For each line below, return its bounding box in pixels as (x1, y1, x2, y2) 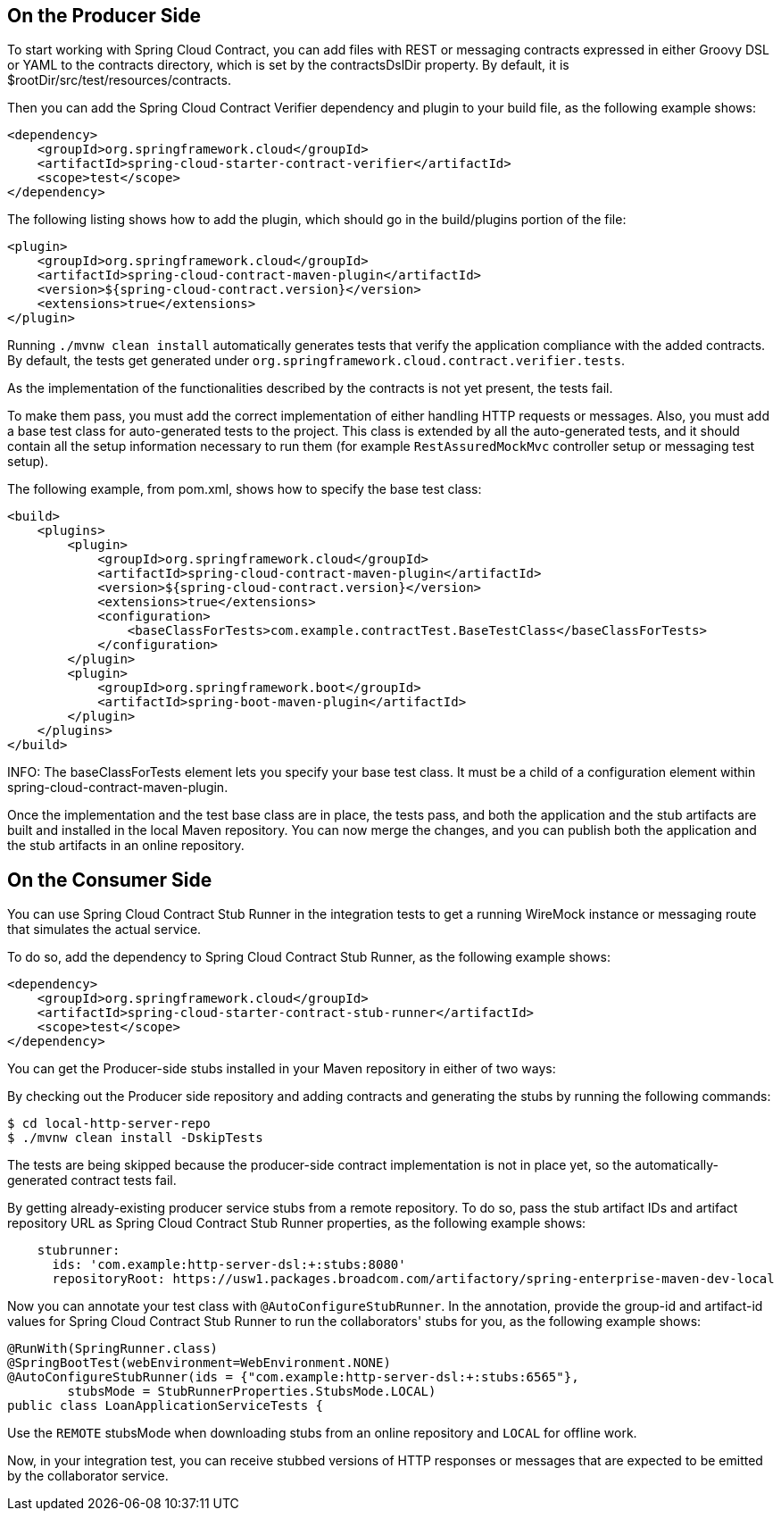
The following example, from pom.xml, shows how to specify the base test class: (7, 481, 482, 497)
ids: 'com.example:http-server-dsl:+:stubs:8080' (52, 1257, 406, 1272)
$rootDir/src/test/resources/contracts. (7, 72, 231, 88)
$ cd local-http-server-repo (7, 1116, 211, 1131)
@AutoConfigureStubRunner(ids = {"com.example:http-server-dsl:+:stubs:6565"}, (7, 1370, 579, 1385)
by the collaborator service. (7, 1468, 169, 1484)
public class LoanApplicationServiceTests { (7, 1398, 324, 1414)
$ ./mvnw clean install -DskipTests (7, 1130, 263, 1146)
